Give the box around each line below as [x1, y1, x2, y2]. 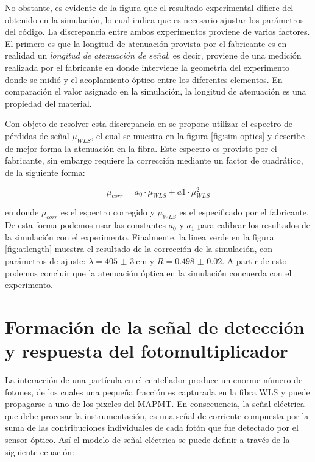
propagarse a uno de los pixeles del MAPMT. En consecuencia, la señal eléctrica [5, 397, 305, 410]
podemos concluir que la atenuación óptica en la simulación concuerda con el [5, 266, 292, 279]
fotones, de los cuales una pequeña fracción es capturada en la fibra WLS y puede [5, 385, 310, 398]
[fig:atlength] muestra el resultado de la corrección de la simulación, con [5, 242, 273, 255]
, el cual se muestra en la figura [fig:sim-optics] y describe [91, 129, 305, 142]
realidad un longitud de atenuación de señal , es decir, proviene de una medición [5, 49, 302, 62]
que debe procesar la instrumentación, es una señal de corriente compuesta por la [5, 409, 309, 422]
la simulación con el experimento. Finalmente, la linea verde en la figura [5, 230, 274, 243]
